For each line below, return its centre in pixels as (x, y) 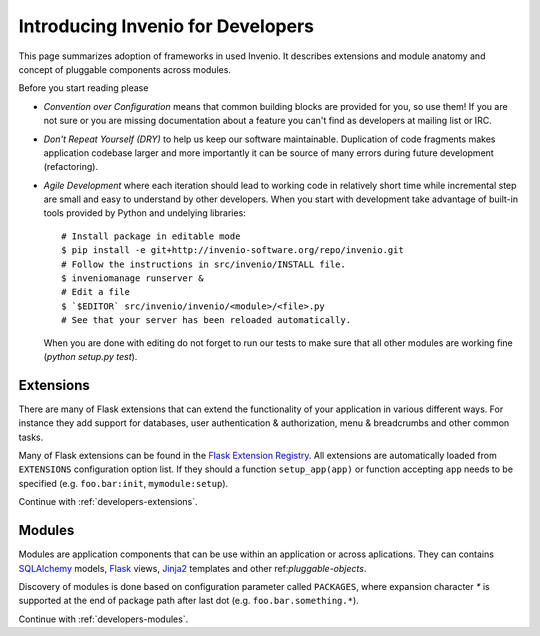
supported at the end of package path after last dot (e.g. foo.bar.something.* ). (188, 601)
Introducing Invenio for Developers (166, 26)
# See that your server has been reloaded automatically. (206, 320)
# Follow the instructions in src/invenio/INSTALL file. (204, 264)
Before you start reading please (83, 88)
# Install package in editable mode (151, 236)
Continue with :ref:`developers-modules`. (103, 619)
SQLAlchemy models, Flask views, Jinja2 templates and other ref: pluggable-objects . (192, 568)
